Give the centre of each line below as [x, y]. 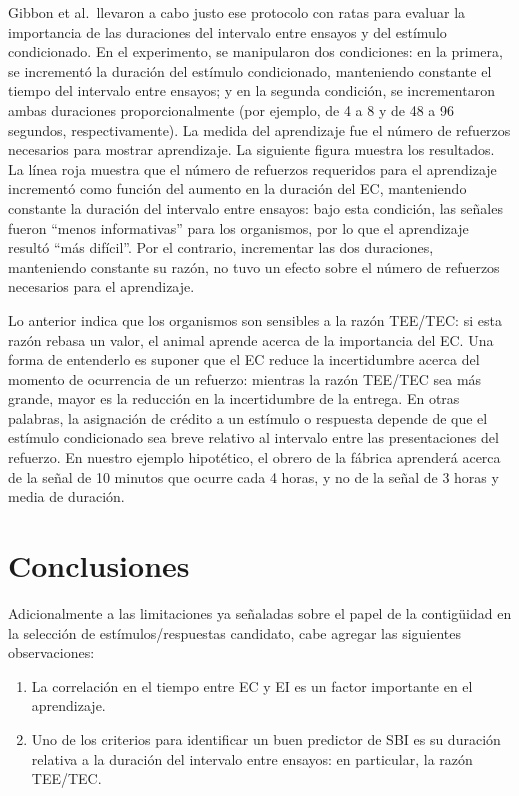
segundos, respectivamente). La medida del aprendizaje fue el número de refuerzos [259, 129]
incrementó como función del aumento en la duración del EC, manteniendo [237, 188]
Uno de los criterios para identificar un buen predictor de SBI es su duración [266, 738]
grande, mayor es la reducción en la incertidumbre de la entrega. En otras [234, 398]
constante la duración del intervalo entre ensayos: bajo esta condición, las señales [255, 207]
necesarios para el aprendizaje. [101, 286]
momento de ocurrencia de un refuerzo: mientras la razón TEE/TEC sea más [245, 378]
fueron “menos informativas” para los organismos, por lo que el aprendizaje [238, 227]
